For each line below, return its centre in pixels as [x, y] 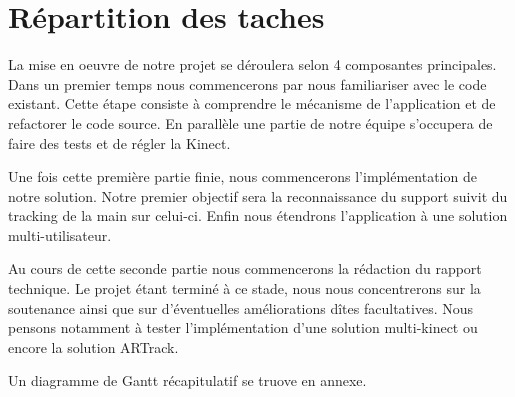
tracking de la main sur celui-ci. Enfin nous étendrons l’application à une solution [258, 215]
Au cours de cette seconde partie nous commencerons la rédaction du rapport [245, 268]
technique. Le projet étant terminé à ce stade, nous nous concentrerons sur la [244, 288]
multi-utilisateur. [60, 234]
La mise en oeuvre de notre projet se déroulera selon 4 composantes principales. [252, 64]
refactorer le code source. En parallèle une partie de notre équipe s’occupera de [250, 122]
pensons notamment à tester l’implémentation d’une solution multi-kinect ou [243, 327]
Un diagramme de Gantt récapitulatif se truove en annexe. [187, 380]
